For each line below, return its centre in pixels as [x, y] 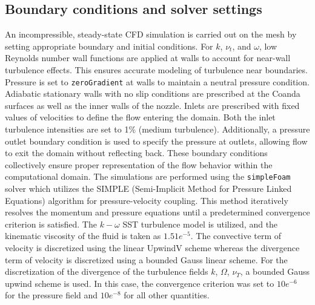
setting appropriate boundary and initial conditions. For [109, 46]
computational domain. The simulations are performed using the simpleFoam [148, 176]
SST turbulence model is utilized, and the [200, 224]
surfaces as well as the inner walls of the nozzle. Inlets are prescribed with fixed [152, 105]
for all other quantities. [167, 295]
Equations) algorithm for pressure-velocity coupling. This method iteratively [147, 200]
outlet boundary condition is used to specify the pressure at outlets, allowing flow [156, 141]
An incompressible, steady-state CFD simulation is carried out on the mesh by [151, 34]
